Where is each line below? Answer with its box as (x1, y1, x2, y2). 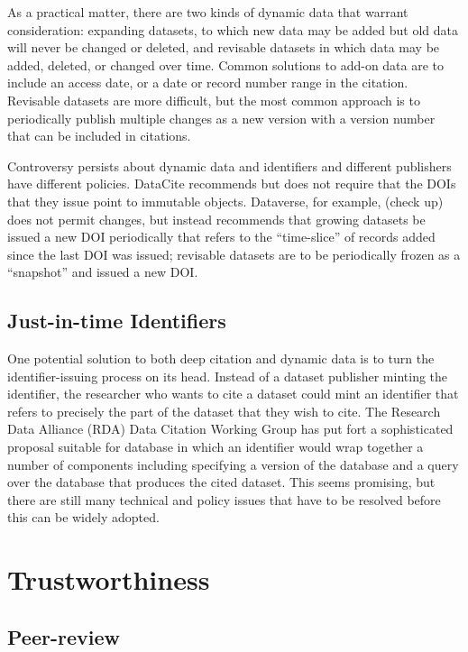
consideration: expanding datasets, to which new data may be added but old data (7, 20, 459, 39)
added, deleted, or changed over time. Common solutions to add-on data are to (7, 55, 445, 74)
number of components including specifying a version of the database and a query (7, 455, 459, 473)
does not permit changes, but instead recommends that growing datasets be (7, 209, 426, 228)
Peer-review (7, 622, 120, 650)
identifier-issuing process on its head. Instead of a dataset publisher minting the (7, 366, 448, 385)
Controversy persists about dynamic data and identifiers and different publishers (7, 156, 452, 175)
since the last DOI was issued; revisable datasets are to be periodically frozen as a (7, 244, 461, 263)
